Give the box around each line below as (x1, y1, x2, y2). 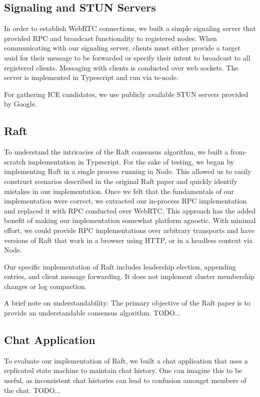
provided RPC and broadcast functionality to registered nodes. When (4, 32, 217, 43)
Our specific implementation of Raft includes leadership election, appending (4, 261, 236, 271)
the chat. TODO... (4, 384, 60, 395)
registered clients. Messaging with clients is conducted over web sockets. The (4, 62, 238, 72)
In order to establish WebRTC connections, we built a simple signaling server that (4, 23, 256, 33)
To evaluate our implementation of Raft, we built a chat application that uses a (4, 355, 248, 365)
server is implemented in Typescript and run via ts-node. (4, 72, 178, 82)
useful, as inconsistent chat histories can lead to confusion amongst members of (4, 375, 246, 385)
